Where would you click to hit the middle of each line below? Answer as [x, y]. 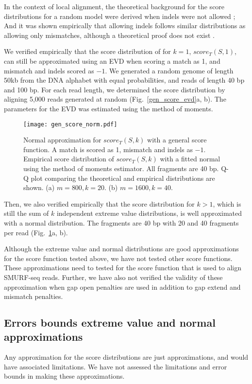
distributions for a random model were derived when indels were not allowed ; [120, 16]
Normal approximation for [62, 140]
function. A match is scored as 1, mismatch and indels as [108, 149]
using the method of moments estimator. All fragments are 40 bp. [121, 168]
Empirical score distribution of [69, 159]
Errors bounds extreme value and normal [110, 323]
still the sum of [26, 213]
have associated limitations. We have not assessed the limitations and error [116, 366]
